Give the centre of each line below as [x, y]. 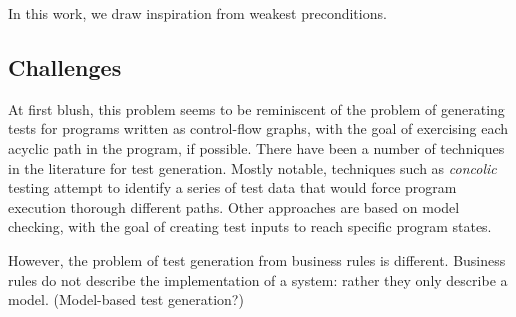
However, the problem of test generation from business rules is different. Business [257, 259]
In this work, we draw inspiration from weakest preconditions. [197, 13]
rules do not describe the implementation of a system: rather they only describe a [258, 279]
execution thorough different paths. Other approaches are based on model [234, 206]
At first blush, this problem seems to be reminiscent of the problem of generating [256, 108]
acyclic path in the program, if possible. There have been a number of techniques [256, 147]
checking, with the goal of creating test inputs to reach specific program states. [250, 226]
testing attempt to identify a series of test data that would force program [232, 187]
